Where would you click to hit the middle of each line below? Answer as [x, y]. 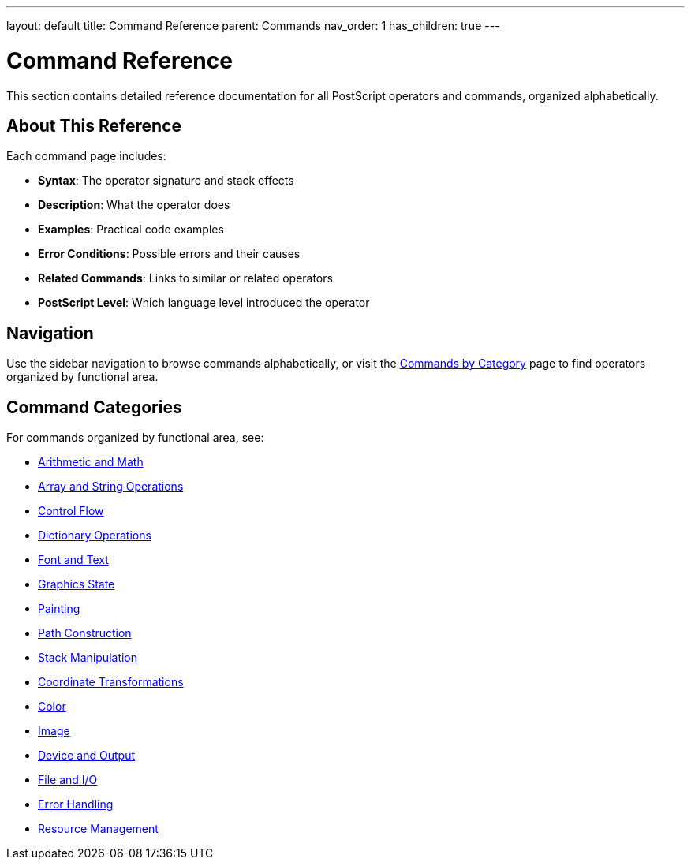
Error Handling [76, 804]
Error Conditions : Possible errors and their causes [169, 254]
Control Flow [71, 511]
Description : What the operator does [134, 205]
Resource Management [98, 829]
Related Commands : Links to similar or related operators [185, 278]
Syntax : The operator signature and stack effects [166, 181]
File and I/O [68, 780]
